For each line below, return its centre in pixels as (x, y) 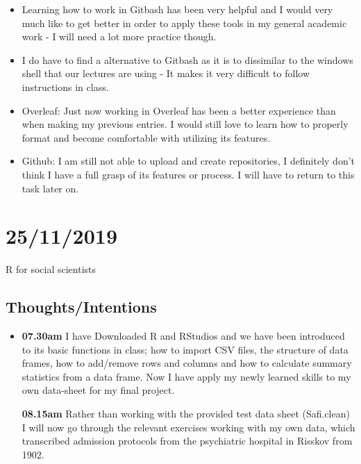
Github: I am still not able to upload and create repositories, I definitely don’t (188, 161)
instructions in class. (65, 86)
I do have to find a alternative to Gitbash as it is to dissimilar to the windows (187, 59)
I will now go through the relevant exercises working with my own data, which (188, 427)
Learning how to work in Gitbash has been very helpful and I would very (177, 9)
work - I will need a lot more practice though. (119, 36)
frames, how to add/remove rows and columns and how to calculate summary (187, 363)
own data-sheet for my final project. (98, 390)
